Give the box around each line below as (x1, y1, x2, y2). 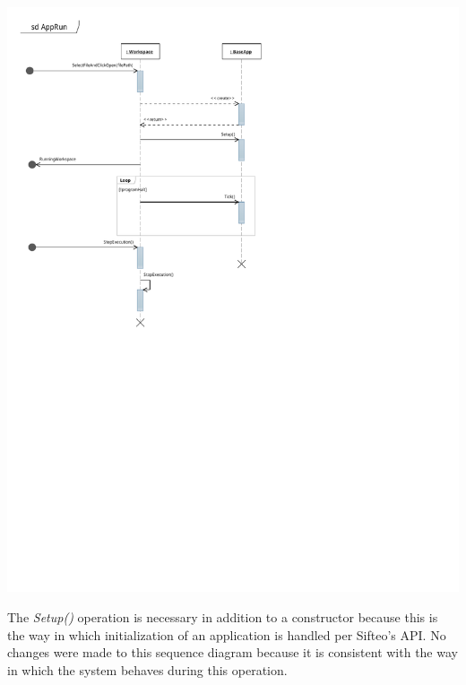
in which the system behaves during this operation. (7, 660, 288, 679)
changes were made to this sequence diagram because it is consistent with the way (7, 643, 458, 662)
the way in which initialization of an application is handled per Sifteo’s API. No (7, 625, 446, 644)
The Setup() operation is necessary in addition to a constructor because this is (7, 608, 438, 627)
